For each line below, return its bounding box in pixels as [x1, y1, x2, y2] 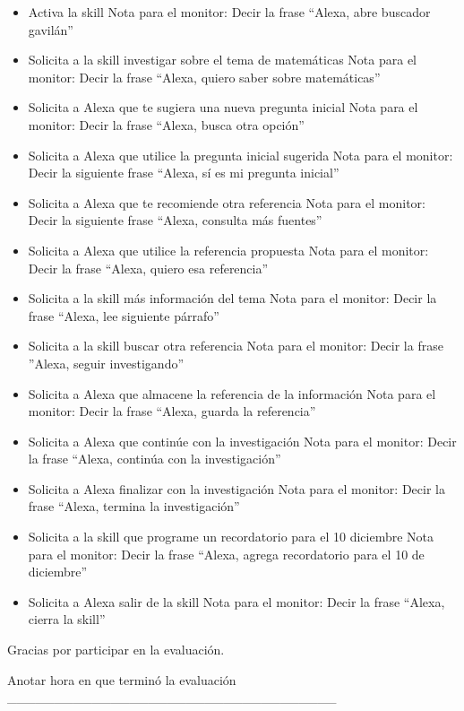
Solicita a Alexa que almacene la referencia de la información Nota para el [28, 384, 436, 403]
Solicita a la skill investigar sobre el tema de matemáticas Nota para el [28, 50, 417, 69]
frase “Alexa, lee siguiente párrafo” [28, 306, 219, 325]
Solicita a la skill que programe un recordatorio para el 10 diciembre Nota [28, 527, 434, 546]
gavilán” [28, 20, 73, 39]
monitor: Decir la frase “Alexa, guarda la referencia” [28, 402, 316, 421]
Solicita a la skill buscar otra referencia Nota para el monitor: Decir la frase [28, 336, 443, 355]
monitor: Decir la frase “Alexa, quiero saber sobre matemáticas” [28, 67, 381, 86]
